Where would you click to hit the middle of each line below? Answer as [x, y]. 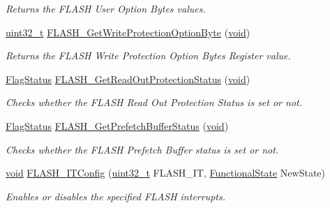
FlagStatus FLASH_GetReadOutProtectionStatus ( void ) [128, 79]
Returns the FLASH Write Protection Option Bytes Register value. [148, 55]
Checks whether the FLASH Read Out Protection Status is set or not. [154, 102]
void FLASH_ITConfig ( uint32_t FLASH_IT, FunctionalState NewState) [166, 173]
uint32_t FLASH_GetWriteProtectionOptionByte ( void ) [128, 32]
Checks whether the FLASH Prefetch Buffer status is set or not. [142, 149]
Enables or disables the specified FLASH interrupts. [115, 196]
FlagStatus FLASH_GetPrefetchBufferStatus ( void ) [117, 125]
